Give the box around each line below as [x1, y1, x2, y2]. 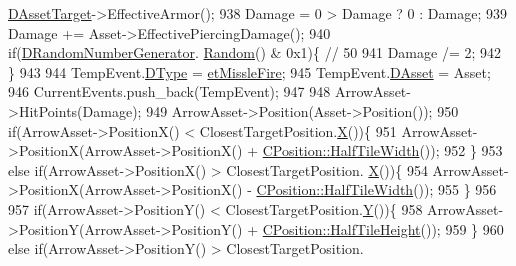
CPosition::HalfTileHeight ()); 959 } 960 [262, 218, 504, 239]
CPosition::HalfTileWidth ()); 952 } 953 [262, 140, 503, 161]
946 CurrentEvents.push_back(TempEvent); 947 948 [8, 81, 331, 102]
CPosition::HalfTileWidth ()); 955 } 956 [256, 179, 497, 200]
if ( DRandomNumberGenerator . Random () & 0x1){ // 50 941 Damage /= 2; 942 [8, 42, 501, 63]
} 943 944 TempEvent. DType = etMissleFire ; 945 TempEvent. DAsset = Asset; [8, 61, 491, 82]
